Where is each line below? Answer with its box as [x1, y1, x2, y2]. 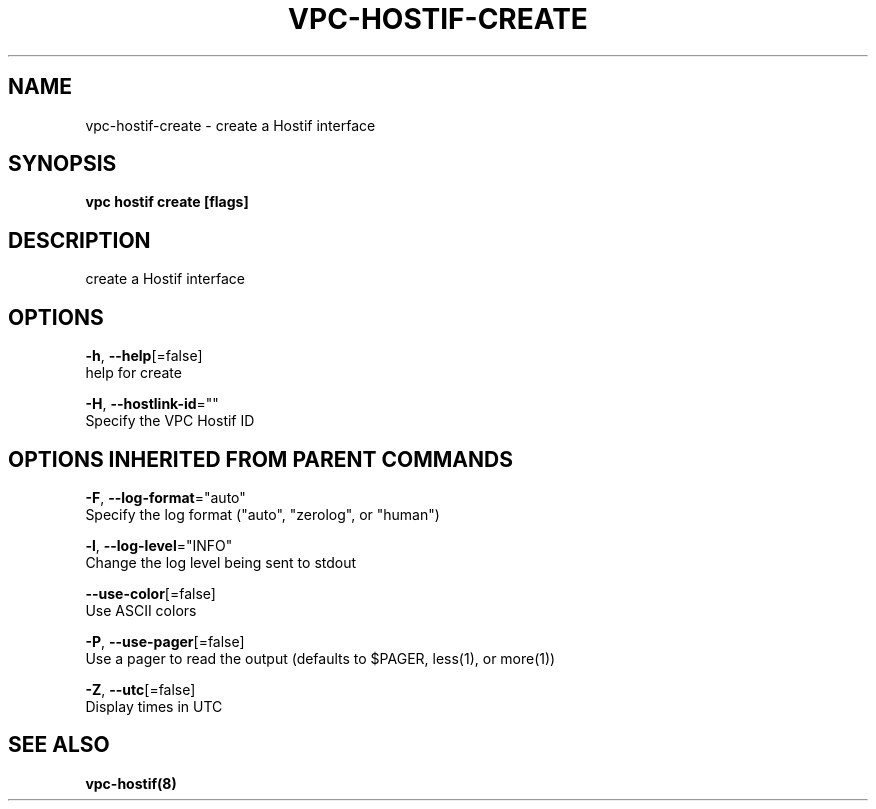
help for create [85, 364, 182, 382]
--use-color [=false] [85, 584, 216, 602]
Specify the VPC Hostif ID [85, 412, 255, 430]
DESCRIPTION [8, 227, 151, 253]
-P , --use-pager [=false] [85, 632, 245, 650]
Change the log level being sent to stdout [85, 553, 357, 571]
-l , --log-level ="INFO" [85, 536, 233, 554]
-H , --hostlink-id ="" [85, 395, 219, 413]
